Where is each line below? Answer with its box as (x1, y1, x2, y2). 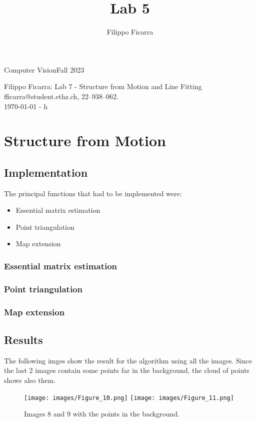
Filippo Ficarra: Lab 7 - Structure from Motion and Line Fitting (4, 81, 202, 92)
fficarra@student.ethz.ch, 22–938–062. (4, 91, 118, 101)
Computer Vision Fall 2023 (4, 64, 84, 75)
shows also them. (4, 374, 56, 385)
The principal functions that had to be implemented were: (4, 188, 182, 198)
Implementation (4, 164, 88, 180)
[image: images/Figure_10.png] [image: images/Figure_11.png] (24, 394, 234, 401)
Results (4, 331, 43, 347)
